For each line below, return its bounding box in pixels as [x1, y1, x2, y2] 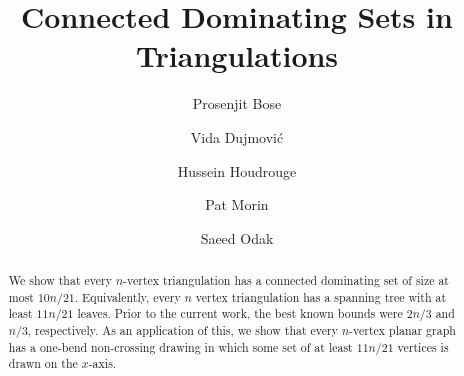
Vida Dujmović [190, 126, 284, 147]
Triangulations [135, 35, 339, 76]
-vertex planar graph [349, 322, 456, 339]
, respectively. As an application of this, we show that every [27, 322, 338, 339]
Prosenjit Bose [192, 93, 282, 114]
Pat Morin [205, 194, 269, 215]
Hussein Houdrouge [177, 160, 297, 181]
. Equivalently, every [74, 288, 181, 305]
